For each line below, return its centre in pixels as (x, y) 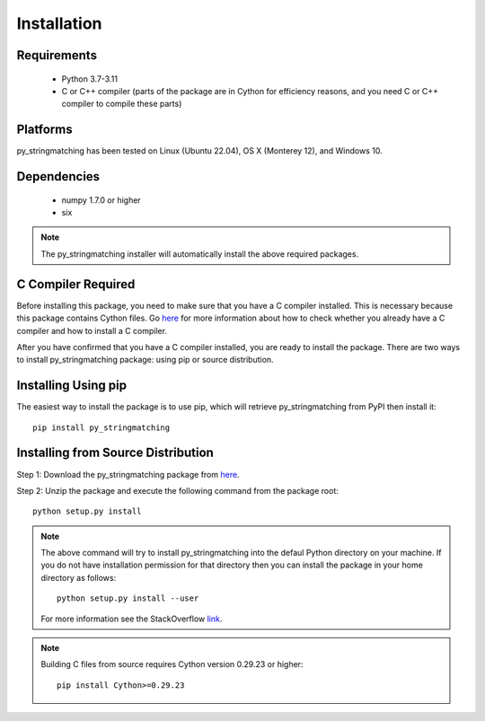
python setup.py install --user (128, 598)
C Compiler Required (76, 284)
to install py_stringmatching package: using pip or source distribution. (145, 360)
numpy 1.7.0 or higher (101, 200)
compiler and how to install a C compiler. (92, 330)
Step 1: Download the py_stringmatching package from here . (128, 474)
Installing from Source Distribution (115, 453)
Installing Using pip (72, 386)
